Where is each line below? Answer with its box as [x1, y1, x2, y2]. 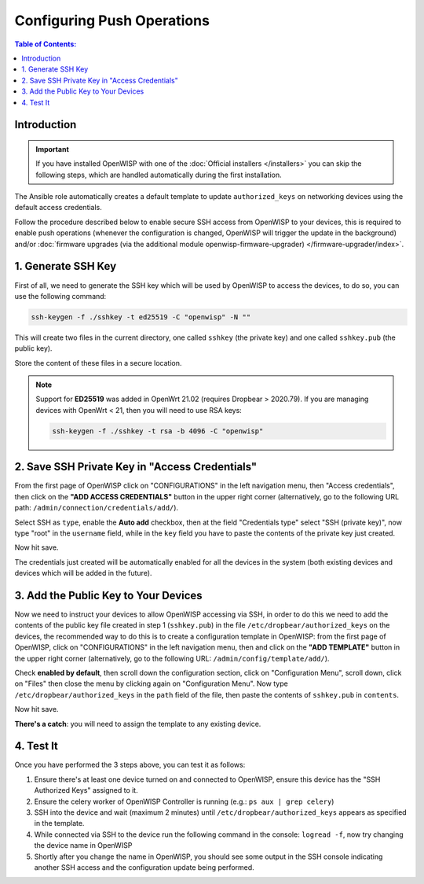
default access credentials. [14, 203, 102, 212]
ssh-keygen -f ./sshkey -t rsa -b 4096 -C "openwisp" [52, 426, 264, 436]
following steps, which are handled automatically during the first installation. [35, 170, 282, 179]
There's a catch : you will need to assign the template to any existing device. [14, 719, 261, 728]
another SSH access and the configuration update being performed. [34, 862, 254, 872]
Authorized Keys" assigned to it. [34, 786, 138, 795]
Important [35, 144, 70, 153]
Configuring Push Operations [14, 12, 210, 29]
